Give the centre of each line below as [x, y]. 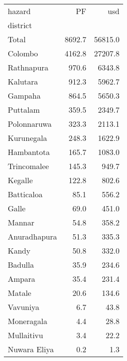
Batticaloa [25, 194]
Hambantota [29, 152]
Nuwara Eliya [31, 349]
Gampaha [24, 95]
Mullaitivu [25, 335]
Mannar [21, 222]
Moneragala [28, 321]
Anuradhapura [32, 236]
